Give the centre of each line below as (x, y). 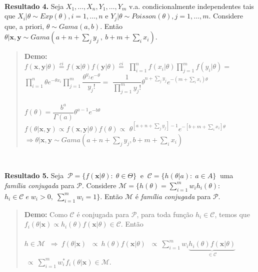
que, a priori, (24, 26)
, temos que (232, 214)
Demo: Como (46, 214)
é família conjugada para (173, 196)
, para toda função (165, 214)
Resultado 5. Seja (34, 175)
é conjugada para (103, 214)
